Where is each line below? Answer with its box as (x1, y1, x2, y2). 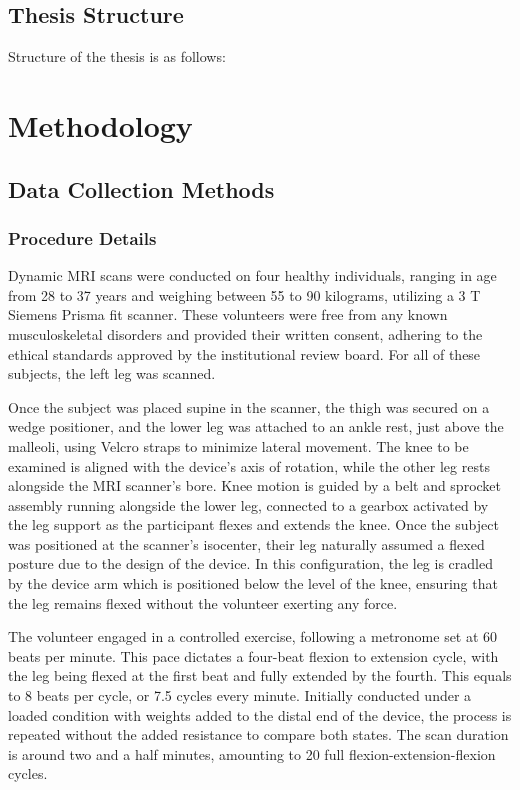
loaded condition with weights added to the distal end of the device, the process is (8, 704, 512, 725)
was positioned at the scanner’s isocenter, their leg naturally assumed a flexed (8, 533, 485, 554)
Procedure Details (8, 225, 157, 250)
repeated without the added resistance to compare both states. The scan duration (8, 724, 509, 745)
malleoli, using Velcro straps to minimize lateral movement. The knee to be (8, 435, 469, 456)
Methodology (8, 104, 193, 145)
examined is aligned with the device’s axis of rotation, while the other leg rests (8, 455, 490, 476)
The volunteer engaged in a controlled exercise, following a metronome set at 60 (8, 626, 498, 647)
